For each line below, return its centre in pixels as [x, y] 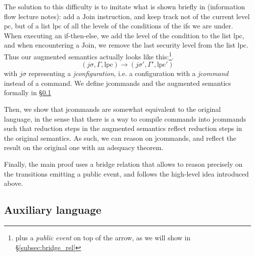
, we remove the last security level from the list [165, 45]
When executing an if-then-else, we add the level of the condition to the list [118, 35]
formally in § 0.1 [28, 92]
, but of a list [31, 26]
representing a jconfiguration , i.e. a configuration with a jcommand [128, 73]
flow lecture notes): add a [42, 16]
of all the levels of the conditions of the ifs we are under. [148, 26]
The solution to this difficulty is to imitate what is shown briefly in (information [125, 6]
